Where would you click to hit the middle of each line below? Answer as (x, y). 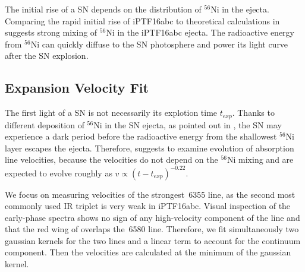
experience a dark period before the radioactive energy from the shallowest (141, 136)
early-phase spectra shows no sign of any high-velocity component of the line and (152, 217)
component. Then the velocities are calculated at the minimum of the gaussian (148, 252)
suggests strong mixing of (51, 32)
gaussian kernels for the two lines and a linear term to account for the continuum (153, 240)
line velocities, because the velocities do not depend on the (111, 159)
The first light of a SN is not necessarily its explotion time (111, 113)
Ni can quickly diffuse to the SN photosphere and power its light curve (159, 44)
